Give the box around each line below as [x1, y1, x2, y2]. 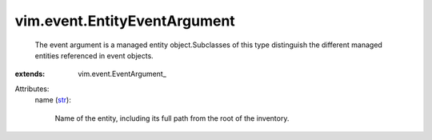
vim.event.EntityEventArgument [14, 12, 235, 30]
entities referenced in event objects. [34, 50, 154, 60]
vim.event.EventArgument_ [78, 69, 167, 79]
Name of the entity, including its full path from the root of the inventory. [54, 113, 290, 123]
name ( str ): [34, 95, 71, 105]
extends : [14, 69, 46, 79]
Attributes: [14, 84, 50, 94]
